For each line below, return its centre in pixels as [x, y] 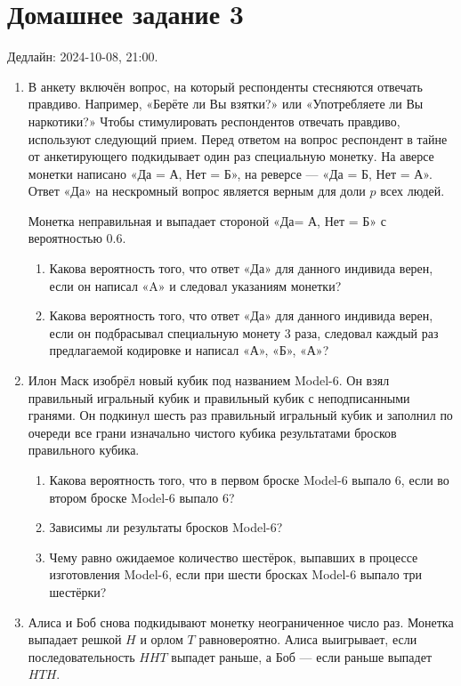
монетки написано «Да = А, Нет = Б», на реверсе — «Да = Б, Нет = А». [230, 173]
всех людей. [412, 191]
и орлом [162, 639]
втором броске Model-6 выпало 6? [142, 497]
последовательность [81, 656]
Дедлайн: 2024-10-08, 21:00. [83, 56]
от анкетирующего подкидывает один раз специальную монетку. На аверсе [231, 156]
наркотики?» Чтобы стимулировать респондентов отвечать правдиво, [214, 121]
